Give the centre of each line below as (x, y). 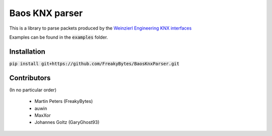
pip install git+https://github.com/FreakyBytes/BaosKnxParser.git (94, 63)
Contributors (30, 78)
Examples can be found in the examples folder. (59, 37)
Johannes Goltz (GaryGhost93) (67, 122)
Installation (27, 51)
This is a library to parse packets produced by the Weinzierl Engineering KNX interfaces (100, 28)
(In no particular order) (33, 90)
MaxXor (43, 115)
